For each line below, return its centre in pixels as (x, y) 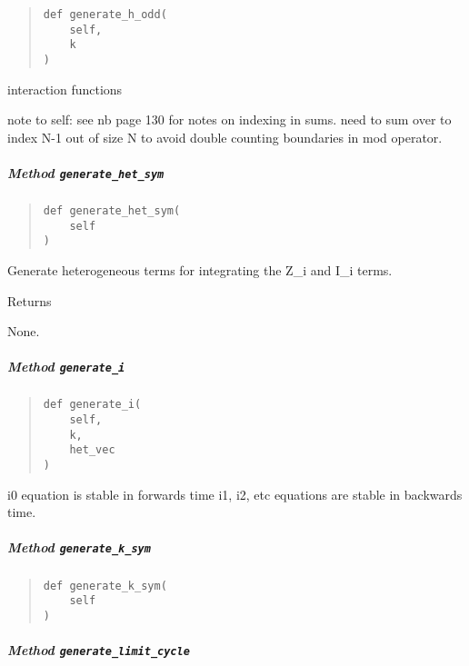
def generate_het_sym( (112, 211)
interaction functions (65, 89)
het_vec (92, 450)
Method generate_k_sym (79, 547)
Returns (30, 300)
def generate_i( (92, 405)
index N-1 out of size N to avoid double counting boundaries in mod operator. (225, 137)
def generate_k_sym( (105, 586)
